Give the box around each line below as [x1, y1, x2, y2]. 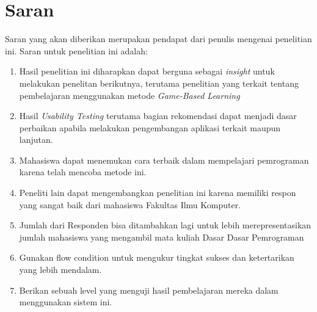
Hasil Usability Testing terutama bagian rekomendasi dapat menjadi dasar [19, 109, 297, 122]
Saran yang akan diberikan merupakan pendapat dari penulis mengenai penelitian [5, 32, 312, 45]
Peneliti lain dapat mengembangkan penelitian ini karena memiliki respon [19, 186, 296, 199]
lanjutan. [19, 133, 53, 146]
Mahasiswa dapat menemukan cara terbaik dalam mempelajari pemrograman [19, 153, 309, 166]
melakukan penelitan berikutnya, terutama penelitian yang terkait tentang [19, 76, 299, 89]
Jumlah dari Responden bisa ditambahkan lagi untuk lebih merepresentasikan [19, 219, 312, 231]
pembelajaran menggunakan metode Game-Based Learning [19, 89, 240, 101]
